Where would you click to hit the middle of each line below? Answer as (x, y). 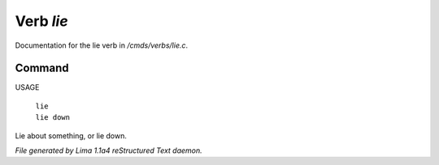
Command (42, 68)
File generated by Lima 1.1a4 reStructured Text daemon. (109, 150)
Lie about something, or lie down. (71, 135)
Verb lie (41, 21)
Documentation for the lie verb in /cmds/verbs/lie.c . (102, 45)
